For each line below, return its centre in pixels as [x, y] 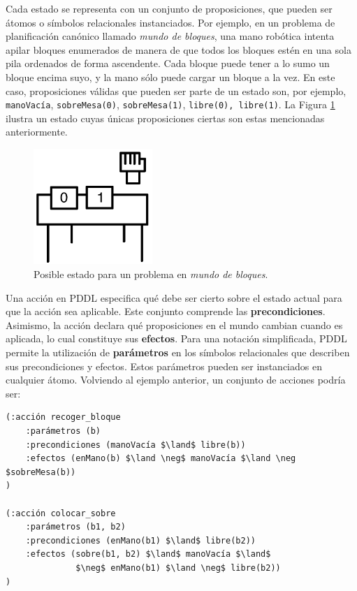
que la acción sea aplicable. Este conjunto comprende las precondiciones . [166, 311]
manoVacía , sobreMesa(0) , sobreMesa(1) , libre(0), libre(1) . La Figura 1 [170, 104]
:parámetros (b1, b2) [75, 527]
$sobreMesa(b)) [41, 472]
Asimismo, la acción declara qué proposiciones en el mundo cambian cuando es [174, 324]
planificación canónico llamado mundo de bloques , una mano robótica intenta [170, 36]
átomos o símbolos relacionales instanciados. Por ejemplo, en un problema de [170, 22]
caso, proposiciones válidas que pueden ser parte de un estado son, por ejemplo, [176, 90]
